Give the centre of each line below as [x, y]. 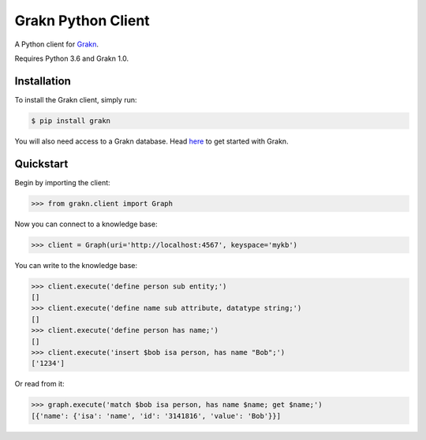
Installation [43, 81]
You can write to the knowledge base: [76, 265]
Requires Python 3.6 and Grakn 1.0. [72, 58]
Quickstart [41, 164]
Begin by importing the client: [62, 182]
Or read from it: [39, 384]
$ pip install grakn [71, 121]
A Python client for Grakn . [56, 44]
